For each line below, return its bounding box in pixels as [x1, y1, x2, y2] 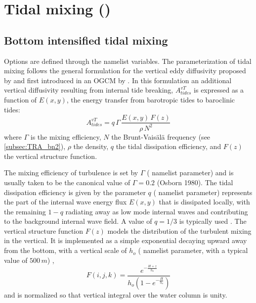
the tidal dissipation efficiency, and [116, 141, 221, 151]
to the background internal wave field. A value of [4, 216, 152, 226]
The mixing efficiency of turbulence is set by [4, 167, 138, 178]
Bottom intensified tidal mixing [4, 32, 168, 48]
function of [4, 94, 37, 104]
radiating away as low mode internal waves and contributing [65, 206, 248, 216]
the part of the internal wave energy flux [4, 197, 127, 207]
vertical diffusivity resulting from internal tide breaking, [4, 85, 173, 95]
